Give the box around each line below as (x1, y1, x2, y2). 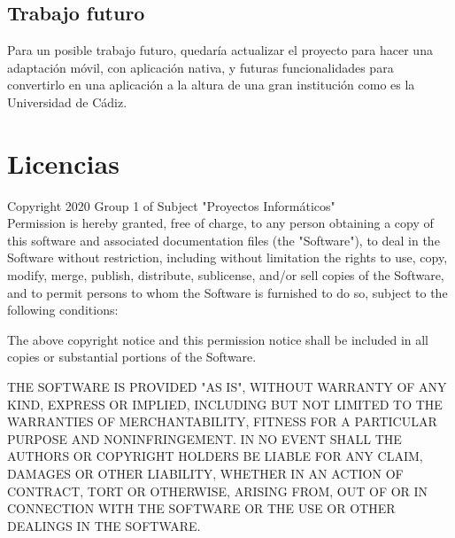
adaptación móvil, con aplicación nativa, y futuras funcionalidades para (7, 58, 394, 76)
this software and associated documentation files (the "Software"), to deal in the (7, 230, 440, 249)
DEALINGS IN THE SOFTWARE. (7, 516, 201, 534)
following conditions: (7, 300, 119, 319)
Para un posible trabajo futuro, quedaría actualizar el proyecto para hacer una (7, 41, 433, 59)
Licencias (7, 144, 120, 181)
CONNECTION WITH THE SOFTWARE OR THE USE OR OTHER (7, 499, 396, 518)
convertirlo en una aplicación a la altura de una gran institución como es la (7, 75, 415, 94)
